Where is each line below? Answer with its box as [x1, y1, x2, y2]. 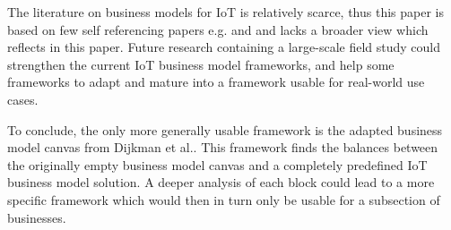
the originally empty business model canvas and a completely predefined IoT [7, 155, 428, 174]
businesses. [7, 208, 66, 226]
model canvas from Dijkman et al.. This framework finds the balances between [7, 138, 438, 157]
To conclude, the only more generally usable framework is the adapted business [7, 120, 443, 139]
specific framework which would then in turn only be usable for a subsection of [7, 190, 440, 209]
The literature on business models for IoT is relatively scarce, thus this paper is [7, 3, 445, 21]
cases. [7, 89, 39, 108]
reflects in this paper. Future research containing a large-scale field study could [7, 38, 441, 56]
